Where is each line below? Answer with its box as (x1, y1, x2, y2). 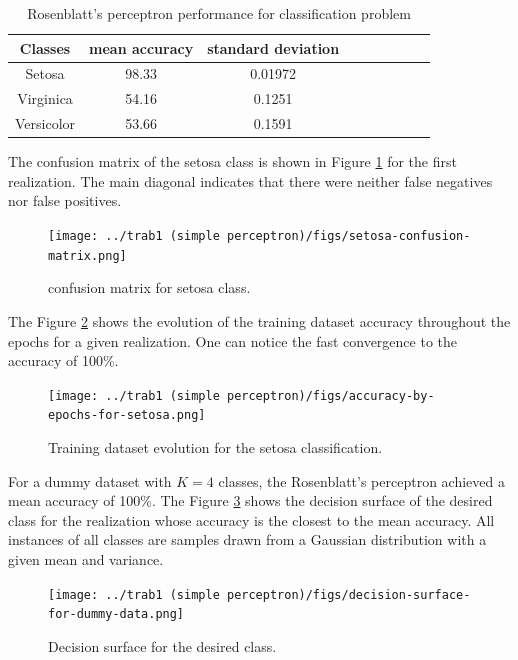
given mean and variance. (8, 548, 164, 569)
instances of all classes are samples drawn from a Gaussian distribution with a (8, 529, 487, 550)
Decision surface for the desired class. (48, 635, 277, 656)
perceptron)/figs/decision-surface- (226, 587, 471, 602)
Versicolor (15, 113, 76, 134)
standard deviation (207, 37, 340, 58)
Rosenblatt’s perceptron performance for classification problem (27, 3, 411, 23)
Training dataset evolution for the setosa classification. (48, 437, 383, 457)
